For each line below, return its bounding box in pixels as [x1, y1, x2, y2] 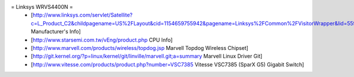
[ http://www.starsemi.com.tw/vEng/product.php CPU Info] [31, 36, 173, 43]
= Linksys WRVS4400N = [11, 4, 73, 10]
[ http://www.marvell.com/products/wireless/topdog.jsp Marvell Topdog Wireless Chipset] [31, 44, 249, 51]
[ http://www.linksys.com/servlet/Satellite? [31, 12, 133, 19]
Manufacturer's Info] [31, 28, 81, 35]
